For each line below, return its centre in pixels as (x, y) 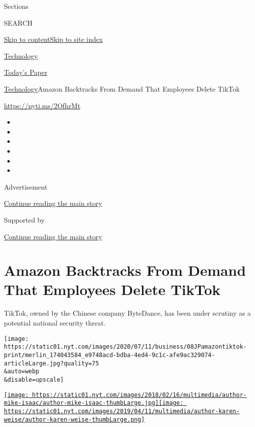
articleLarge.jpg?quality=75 (52, 363)
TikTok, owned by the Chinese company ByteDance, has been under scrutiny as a (127, 313)
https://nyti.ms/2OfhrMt (42, 105)
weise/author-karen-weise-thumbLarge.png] (74, 419)
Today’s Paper (26, 72)
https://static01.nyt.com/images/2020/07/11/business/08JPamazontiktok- (125, 347)
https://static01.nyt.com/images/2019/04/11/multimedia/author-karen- (122, 411)
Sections (16, 6)
